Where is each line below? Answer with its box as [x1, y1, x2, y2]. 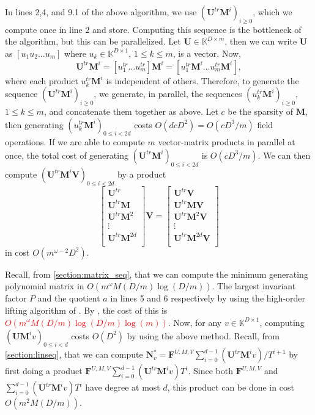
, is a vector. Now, [172, 46, 242, 59]
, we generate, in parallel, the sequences [94, 87, 242, 100]
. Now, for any [168, 316, 222, 328]
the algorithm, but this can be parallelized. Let [5, 35, 181, 48]
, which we [253, 5, 292, 18]
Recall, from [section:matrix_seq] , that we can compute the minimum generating [5, 267, 308, 280]
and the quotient [37, 292, 100, 305]
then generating [5, 118, 64, 131]
